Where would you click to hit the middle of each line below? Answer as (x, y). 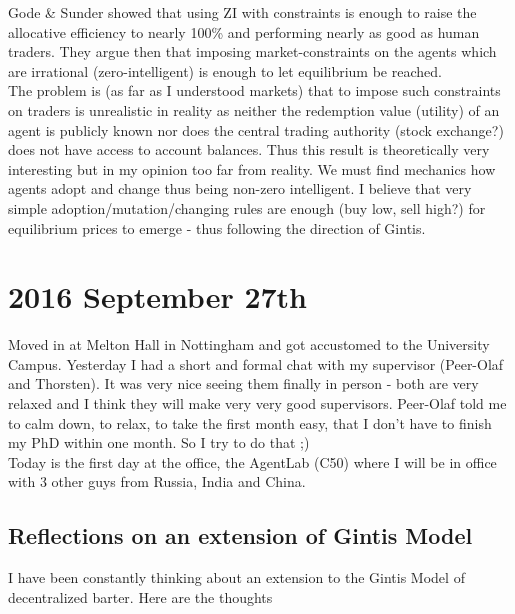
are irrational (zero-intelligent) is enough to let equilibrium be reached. (225, 70)
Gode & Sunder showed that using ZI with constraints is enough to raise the (242, 12)
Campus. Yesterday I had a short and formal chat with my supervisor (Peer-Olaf (256, 363)
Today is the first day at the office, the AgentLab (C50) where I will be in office (252, 461)
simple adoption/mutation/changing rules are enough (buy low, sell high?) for (247, 207)
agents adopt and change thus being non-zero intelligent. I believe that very (240, 188)
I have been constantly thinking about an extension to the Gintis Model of (236, 577)
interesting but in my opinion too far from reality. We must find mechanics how (252, 168)
